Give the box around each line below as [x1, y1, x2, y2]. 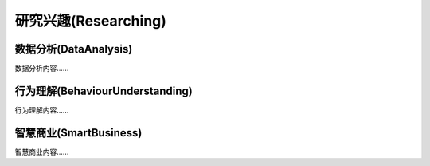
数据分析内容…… [14, 64, 69, 73]
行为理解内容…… [14, 105, 69, 115]
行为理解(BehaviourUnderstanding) [14, 84, 193, 97]
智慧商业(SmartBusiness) [14, 126, 143, 140]
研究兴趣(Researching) [14, 12, 167, 30]
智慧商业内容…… [14, 147, 69, 156]
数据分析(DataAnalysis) [14, 42, 133, 56]
